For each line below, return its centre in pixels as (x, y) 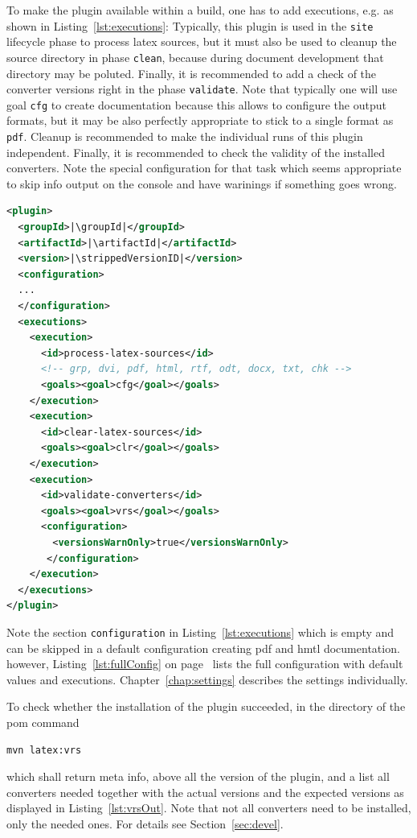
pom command (43, 722)
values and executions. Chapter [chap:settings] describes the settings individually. (207, 679)
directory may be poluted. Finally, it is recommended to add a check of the (192, 73)
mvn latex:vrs (44, 750)
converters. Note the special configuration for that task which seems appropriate (204, 168)
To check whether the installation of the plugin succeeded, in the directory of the (206, 706)
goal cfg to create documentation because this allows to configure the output (196, 104)
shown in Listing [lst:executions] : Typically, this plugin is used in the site (190, 25)
